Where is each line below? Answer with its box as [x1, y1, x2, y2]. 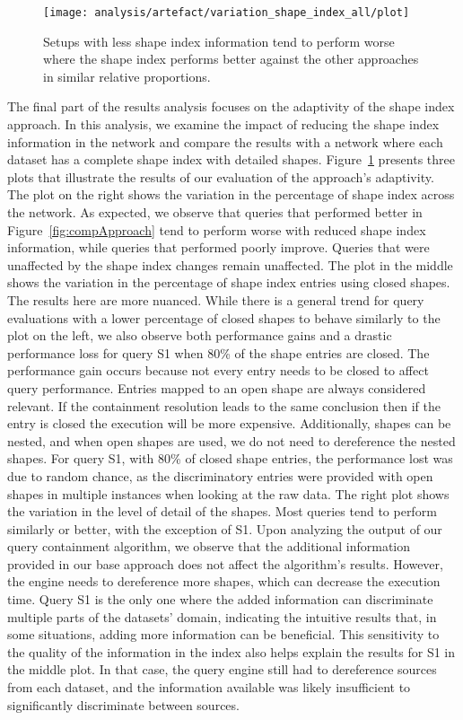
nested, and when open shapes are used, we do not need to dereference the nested [7, 431, 456, 450]
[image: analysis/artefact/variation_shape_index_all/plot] [43, 6, 410, 19]
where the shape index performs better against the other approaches [43, 49, 419, 68]
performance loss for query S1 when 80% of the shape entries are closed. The [7, 343, 430, 362]
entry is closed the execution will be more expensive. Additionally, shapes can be [7, 414, 451, 433]
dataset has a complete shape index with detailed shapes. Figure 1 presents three [7, 150, 456, 169]
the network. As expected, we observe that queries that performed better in [7, 203, 423, 221]
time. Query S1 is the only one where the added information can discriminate [7, 590, 433, 609]
